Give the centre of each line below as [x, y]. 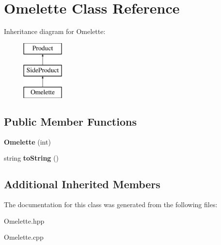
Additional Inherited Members [82, 184]
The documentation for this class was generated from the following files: [111, 204]
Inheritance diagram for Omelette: [55, 31]
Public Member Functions [70, 122]
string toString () [31, 158]
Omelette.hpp [24, 220]
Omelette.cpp [24, 237]
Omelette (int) [27, 141]
